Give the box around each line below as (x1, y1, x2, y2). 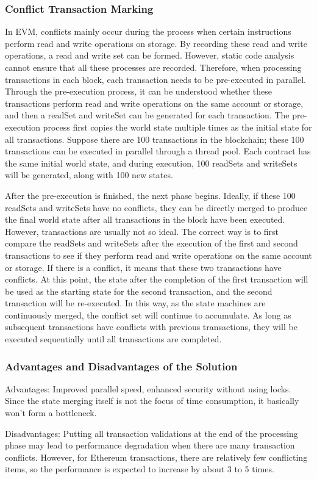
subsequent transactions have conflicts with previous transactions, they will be (5, 320, 297, 333)
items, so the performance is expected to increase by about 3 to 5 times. (5, 463, 274, 475)
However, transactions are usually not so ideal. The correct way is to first (5, 225, 279, 237)
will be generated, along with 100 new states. (5, 168, 173, 181)
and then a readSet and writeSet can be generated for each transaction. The (5, 109, 290, 121)
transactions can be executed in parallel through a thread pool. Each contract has (5, 145, 311, 157)
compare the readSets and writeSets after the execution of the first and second (5, 237, 298, 250)
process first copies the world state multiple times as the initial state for (43, 120, 312, 133)
